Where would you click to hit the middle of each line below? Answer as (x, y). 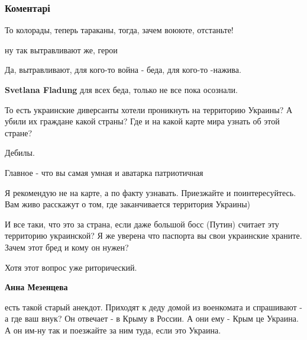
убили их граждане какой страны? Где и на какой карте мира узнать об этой (142, 121)
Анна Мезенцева (36, 287)
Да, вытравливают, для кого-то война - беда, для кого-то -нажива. (123, 70)
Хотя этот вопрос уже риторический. (71, 267)
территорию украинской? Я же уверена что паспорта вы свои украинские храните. (153, 235)
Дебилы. (20, 153)
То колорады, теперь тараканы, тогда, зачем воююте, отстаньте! (119, 30)
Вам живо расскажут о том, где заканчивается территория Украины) (128, 204)
